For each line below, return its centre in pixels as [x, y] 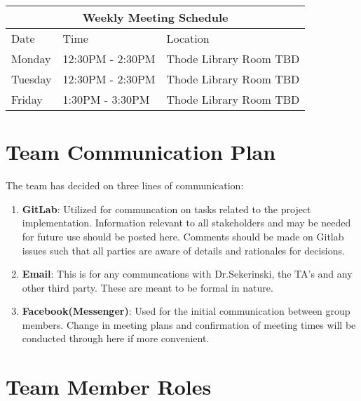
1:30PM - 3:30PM [106, 99]
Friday [27, 99]
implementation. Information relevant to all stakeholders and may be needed [186, 223]
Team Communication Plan [141, 152]
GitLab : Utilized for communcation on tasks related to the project [166, 209]
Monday [31, 59]
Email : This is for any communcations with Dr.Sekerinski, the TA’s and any [187, 274]
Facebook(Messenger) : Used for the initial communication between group [186, 311]
